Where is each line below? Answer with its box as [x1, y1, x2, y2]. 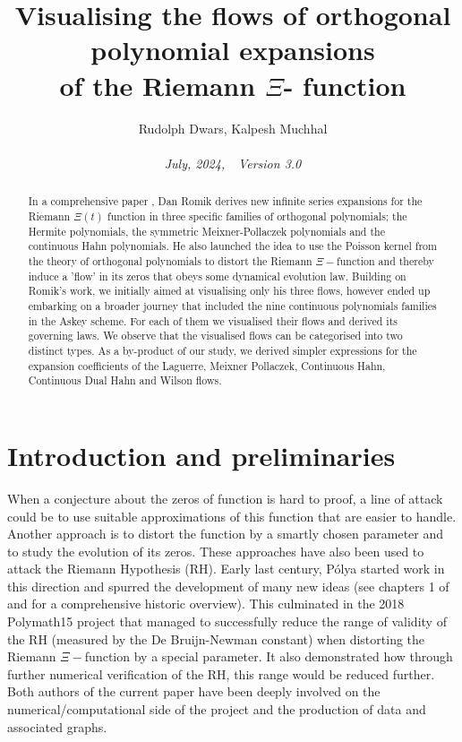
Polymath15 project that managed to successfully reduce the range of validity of [7, 612, 447, 631]
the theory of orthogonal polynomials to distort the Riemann [28, 254, 312, 269]
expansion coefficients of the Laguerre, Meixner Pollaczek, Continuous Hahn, [28, 358, 386, 373]
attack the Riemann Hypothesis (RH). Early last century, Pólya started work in [7, 559, 445, 578]
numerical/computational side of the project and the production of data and [7, 700, 426, 719]
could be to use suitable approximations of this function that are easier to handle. [7, 506, 457, 525]
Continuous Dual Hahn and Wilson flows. [28, 373, 222, 388]
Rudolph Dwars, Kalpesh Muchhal [138, 118, 328, 137]
